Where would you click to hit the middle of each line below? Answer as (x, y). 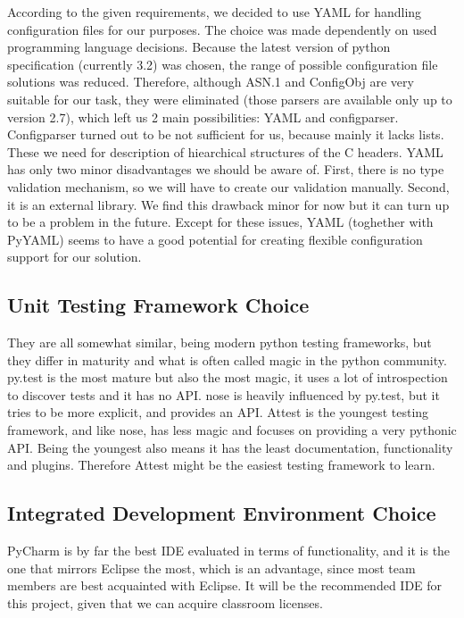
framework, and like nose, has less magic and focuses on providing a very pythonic (232, 430)
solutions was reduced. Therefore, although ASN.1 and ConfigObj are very (211, 82)
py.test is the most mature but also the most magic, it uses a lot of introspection (228, 377)
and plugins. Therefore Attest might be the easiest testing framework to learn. (221, 465)
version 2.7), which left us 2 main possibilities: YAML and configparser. (203, 117)
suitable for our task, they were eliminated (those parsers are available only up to (230, 99)
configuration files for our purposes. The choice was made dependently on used (222, 29)
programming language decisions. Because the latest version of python (199, 47)
